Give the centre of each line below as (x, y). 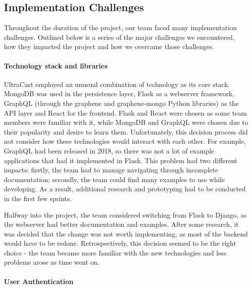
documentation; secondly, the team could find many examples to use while (114, 179)
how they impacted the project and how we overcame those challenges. (109, 46)
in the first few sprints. (38, 198)
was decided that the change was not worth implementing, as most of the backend (126, 233)
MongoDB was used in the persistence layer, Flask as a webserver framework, (119, 93)
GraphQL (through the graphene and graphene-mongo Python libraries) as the (121, 103)
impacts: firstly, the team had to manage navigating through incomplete (111, 170)
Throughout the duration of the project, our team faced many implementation (120, 27)
